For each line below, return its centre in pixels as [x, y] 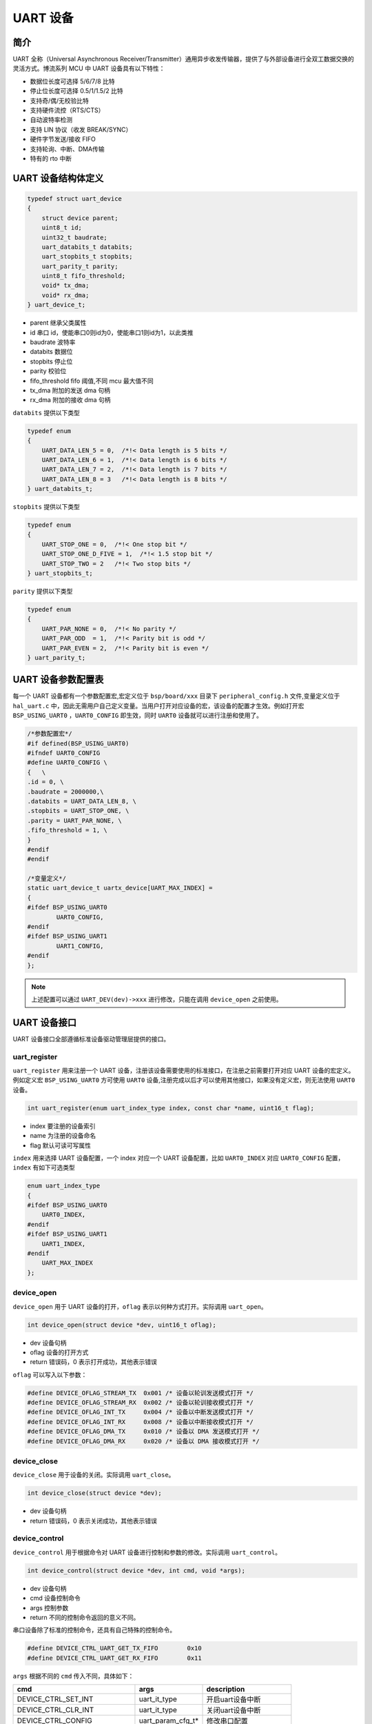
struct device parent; [80, 218]
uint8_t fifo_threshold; [84, 276]
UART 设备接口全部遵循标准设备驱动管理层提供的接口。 [91, 1039]
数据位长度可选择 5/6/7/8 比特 [72, 81]
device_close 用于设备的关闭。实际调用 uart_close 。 [94, 1475]
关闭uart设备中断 [234, 1710]
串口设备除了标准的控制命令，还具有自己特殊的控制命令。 [94, 1630]
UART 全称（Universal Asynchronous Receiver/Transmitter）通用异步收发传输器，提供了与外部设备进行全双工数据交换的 [183, 59]
